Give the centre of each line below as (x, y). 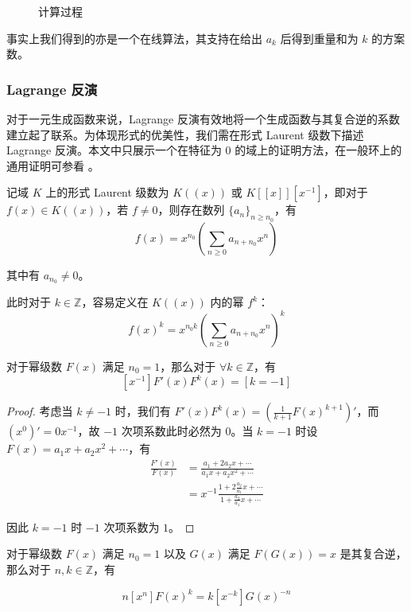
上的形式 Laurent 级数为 (107, 192)
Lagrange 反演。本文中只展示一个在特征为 (114, 150)
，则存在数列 (191, 210)
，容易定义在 (115, 302)
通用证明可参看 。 (53, 165)
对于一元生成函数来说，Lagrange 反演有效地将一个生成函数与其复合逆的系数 (203, 119)
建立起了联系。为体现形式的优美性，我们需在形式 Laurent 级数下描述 (185, 134)
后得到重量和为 (319, 38)
